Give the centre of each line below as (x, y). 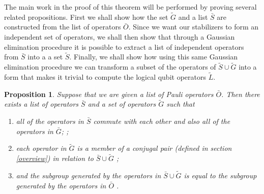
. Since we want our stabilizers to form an (194, 27)
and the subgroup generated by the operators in (89, 175)
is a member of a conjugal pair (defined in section (154, 148)
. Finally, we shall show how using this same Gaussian (154, 57)
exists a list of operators (41, 104)
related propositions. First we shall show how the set (86, 17)
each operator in (41, 148)
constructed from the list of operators (63, 27)
